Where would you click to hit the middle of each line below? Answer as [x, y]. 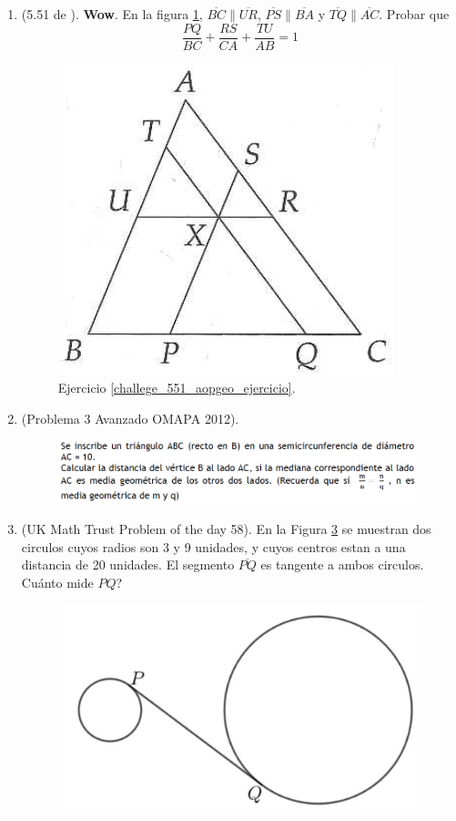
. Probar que [414, 14]
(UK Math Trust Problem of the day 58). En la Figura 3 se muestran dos [226, 529]
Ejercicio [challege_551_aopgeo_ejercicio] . [177, 388]
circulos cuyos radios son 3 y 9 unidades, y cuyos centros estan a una [213, 546]
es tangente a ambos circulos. [342, 564]
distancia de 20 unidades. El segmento [128, 564]
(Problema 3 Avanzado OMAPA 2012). [130, 418]
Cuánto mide [57, 582]
